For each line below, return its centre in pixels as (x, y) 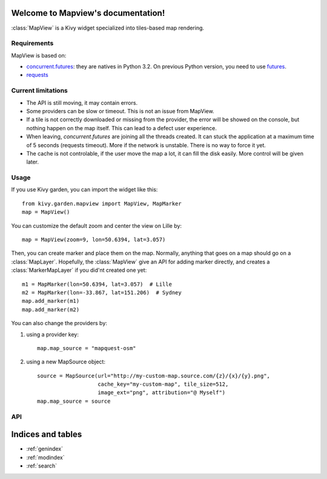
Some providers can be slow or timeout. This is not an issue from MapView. (120, 111)
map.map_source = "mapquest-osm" (87, 348)
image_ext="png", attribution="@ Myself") (162, 393)
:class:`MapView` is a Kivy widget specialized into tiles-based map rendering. (108, 28)
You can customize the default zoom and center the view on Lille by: (96, 226)
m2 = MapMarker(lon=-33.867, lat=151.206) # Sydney (102, 292)
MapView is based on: (39, 55)
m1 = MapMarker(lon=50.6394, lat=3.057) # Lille (97, 284)
